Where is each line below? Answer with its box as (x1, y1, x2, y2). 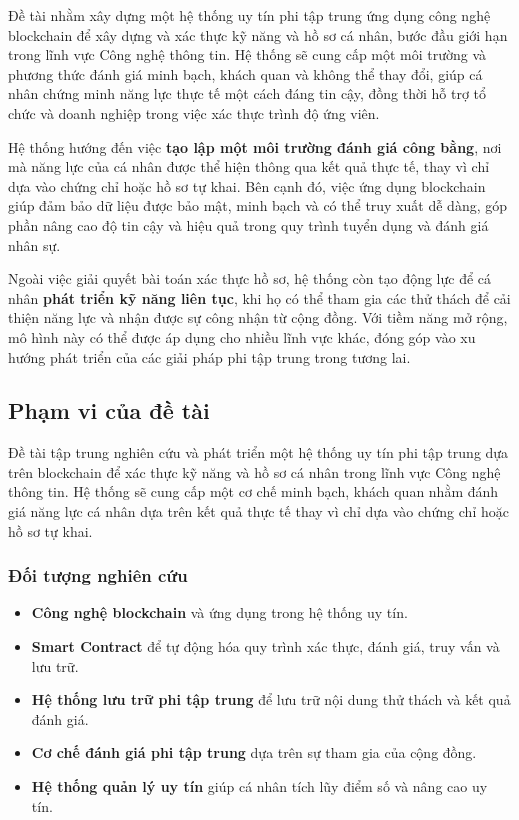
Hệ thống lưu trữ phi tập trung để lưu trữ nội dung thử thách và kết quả (31, 689, 511, 710)
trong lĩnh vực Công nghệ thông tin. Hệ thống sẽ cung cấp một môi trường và (8, 44, 487, 65)
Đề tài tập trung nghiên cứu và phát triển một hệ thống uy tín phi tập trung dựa (8, 442, 509, 463)
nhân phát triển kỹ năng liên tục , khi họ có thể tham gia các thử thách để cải (8, 287, 511, 308)
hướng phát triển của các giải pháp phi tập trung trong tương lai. (8, 346, 411, 367)
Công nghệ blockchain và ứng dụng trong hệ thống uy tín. (31, 602, 408, 623)
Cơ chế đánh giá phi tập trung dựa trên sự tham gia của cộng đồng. (31, 742, 477, 763)
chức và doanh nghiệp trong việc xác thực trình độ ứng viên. (8, 102, 380, 123)
